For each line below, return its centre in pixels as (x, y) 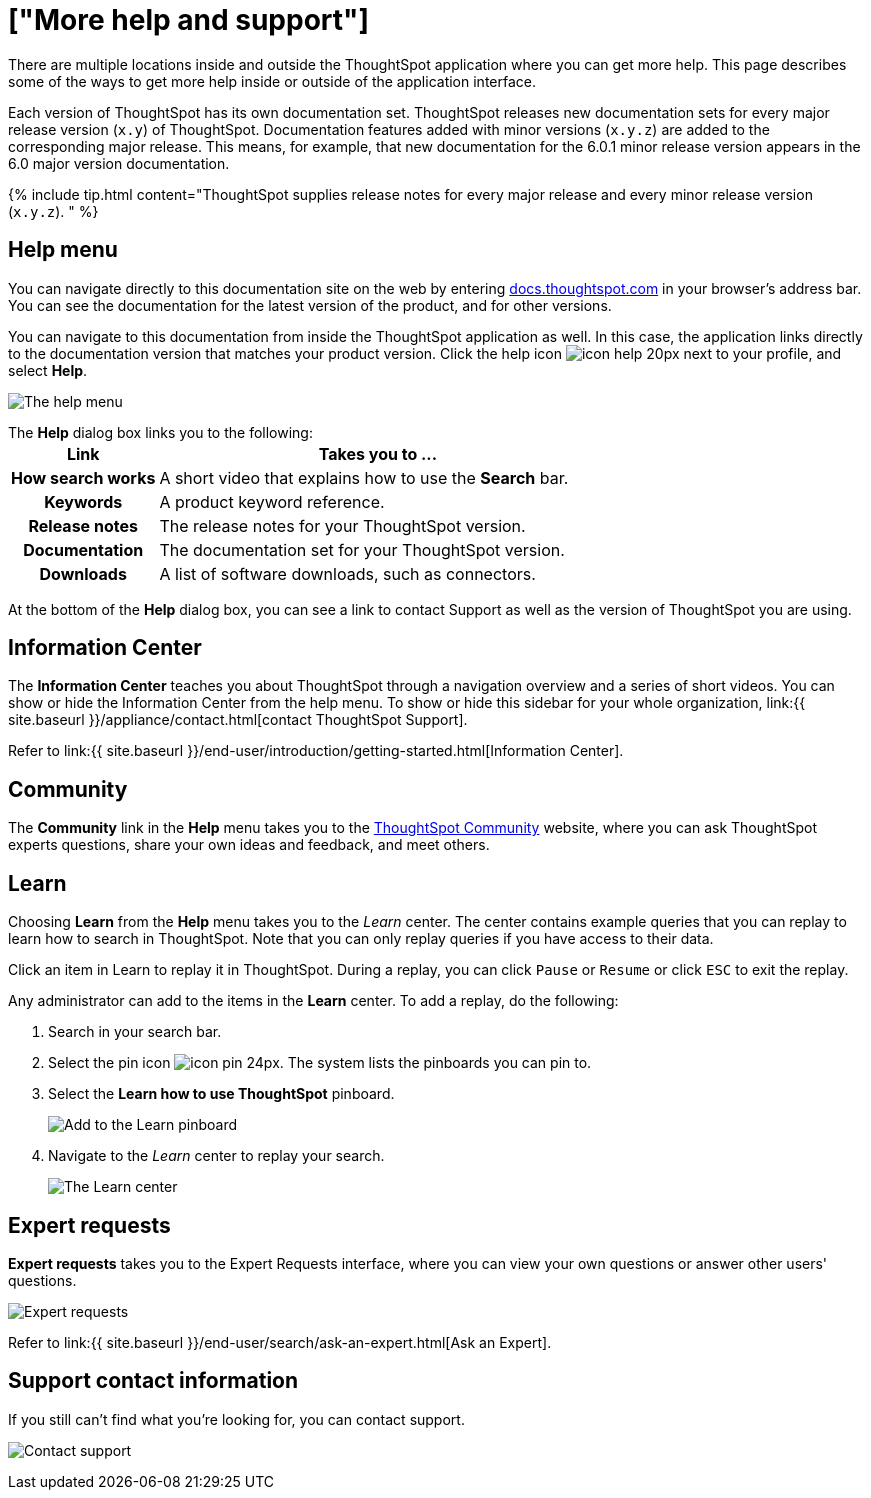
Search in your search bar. (135, 1032)
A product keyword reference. (272, 501)
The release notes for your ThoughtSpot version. (342, 525)
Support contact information (153, 1381)
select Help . (48, 370)
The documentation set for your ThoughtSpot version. (362, 549)
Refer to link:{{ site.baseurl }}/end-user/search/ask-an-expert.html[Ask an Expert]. (280, 1342)
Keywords (83, 501)
